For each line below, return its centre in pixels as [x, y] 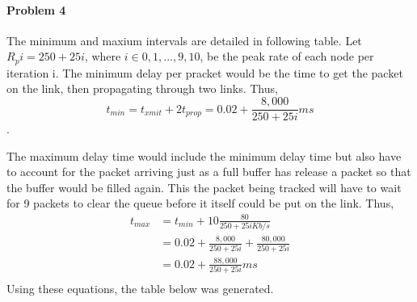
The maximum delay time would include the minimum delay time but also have [204, 155]
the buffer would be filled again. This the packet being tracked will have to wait [204, 187]
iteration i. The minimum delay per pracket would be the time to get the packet [205, 72]
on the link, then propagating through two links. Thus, [142, 88]
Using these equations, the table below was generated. [140, 289]
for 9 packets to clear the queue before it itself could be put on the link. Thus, [200, 203]
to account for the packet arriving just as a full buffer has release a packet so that [209, 172]
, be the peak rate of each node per [287, 56]
